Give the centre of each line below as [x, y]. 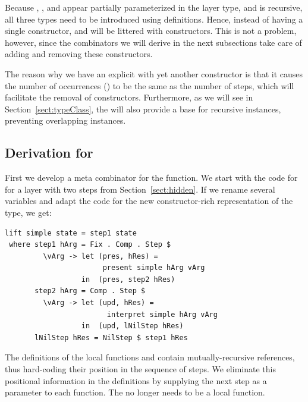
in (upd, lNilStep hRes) [132, 326]
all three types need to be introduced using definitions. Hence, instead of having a [154, 19]
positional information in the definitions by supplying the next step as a [136, 380]
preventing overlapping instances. [65, 120]
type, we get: [28, 212]
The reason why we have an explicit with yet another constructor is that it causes [154, 73]
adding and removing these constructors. [79, 54]
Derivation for [49, 153]
